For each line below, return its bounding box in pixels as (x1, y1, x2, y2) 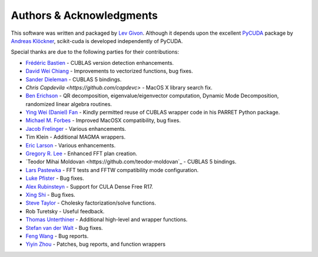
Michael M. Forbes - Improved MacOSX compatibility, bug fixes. (25, 117, 181, 124)
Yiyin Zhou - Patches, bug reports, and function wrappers (25, 240, 166, 248)
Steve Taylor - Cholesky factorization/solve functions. (25, 199, 156, 206)
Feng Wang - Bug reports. (25, 232, 89, 239)
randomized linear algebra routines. (25, 100, 112, 107)
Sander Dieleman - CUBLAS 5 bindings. (25, 75, 122, 83)
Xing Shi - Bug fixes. (25, 191, 76, 198)
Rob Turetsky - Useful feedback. (25, 207, 105, 215)
